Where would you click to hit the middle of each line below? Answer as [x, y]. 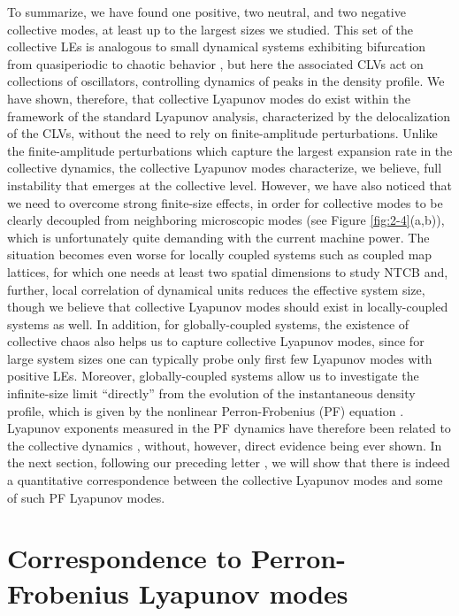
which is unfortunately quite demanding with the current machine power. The [218, 237]
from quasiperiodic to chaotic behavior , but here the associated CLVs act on [215, 63]
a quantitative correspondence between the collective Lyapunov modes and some [225, 480]
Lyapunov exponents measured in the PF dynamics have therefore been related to [229, 428]
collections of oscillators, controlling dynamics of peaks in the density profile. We [226, 81]
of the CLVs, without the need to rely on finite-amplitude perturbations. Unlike [222, 133]
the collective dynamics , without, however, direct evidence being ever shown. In [225, 445]
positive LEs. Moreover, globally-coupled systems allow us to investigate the [213, 376]
